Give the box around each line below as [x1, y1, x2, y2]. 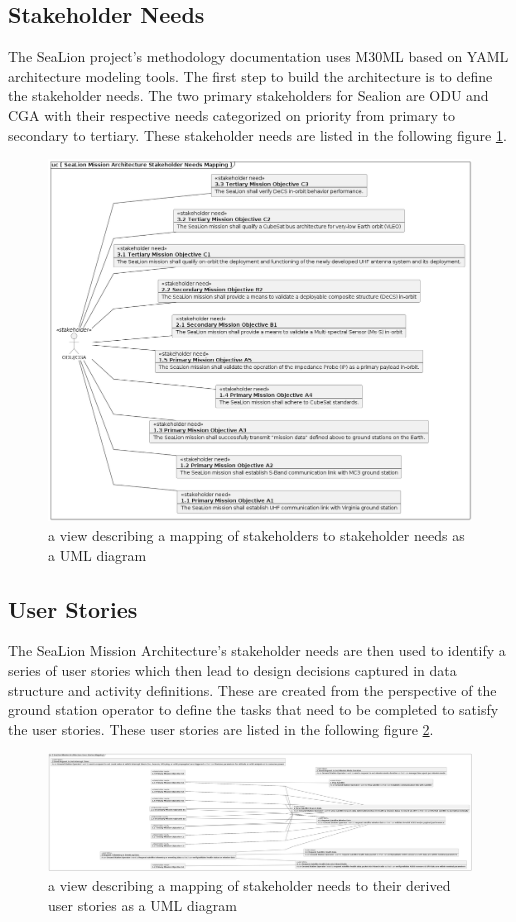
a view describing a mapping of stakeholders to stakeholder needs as [48, 525, 465, 546]
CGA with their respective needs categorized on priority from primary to [8, 104, 456, 125]
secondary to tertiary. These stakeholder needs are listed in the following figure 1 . [8, 124, 507, 145]
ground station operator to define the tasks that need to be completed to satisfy [8, 699, 499, 720]
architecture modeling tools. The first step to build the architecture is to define [8, 65, 493, 86]
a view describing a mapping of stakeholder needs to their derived [48, 875, 451, 896]
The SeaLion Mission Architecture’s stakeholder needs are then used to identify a [8, 640, 506, 661]
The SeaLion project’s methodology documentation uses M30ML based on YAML [8, 46, 509, 67]
